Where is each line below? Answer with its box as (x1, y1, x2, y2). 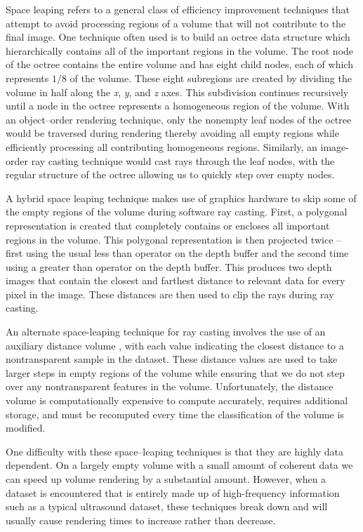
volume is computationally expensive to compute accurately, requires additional (6, 393, 348, 408)
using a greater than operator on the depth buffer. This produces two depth (6, 259, 332, 274)
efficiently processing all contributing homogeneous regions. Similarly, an (6, 139, 317, 154)
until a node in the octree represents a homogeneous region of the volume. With (6, 98, 350, 113)
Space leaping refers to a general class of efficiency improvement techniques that (6, 2, 350, 16)
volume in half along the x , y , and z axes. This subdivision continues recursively (6, 84, 349, 99)
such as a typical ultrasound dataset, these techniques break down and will (6, 499, 328, 514)
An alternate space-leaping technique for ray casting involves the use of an (6, 324, 326, 339)
